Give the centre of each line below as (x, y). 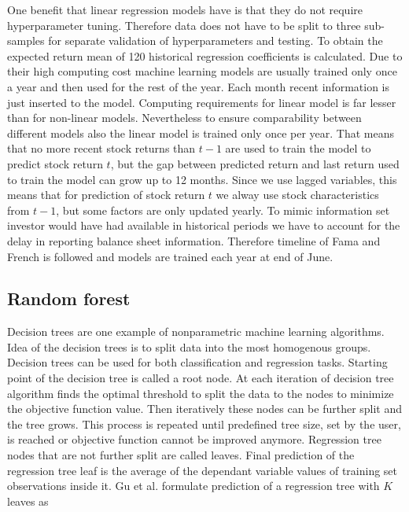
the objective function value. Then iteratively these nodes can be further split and (205, 409)
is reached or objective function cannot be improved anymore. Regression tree (194, 439)
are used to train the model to (298, 148)
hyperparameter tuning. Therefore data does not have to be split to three (184, 25)
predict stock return (55, 163)
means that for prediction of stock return (106, 195)
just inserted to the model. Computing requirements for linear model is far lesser (202, 102)
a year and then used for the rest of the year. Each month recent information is (198, 86)
